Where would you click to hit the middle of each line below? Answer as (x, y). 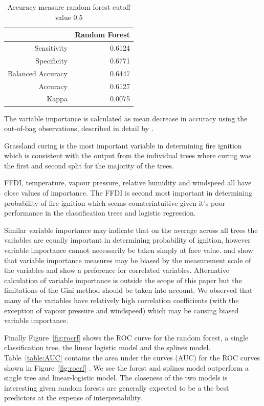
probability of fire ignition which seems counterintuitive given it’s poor (115, 202)
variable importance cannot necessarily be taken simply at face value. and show (129, 250)
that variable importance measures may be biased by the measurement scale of (128, 260)
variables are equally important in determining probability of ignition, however (127, 240)
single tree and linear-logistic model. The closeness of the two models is (116, 378)
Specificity (51, 60)
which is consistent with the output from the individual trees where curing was (128, 155)
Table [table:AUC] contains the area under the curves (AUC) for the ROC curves (132, 357)
